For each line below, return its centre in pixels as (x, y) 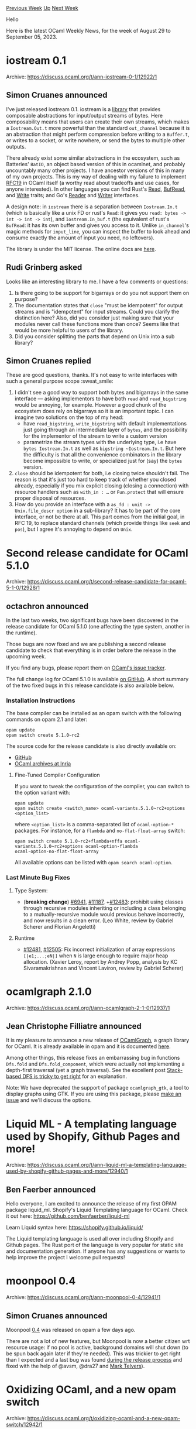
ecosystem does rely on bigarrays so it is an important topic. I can (94, 411)
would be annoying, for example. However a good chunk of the (90, 405)
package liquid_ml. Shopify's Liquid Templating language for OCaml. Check (97, 1210)
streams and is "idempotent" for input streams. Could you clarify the (97, 311)
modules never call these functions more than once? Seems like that (97, 324)
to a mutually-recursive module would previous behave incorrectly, (104, 914)
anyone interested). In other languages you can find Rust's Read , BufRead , (96, 189)
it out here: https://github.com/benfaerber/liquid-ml (68, 1216)
